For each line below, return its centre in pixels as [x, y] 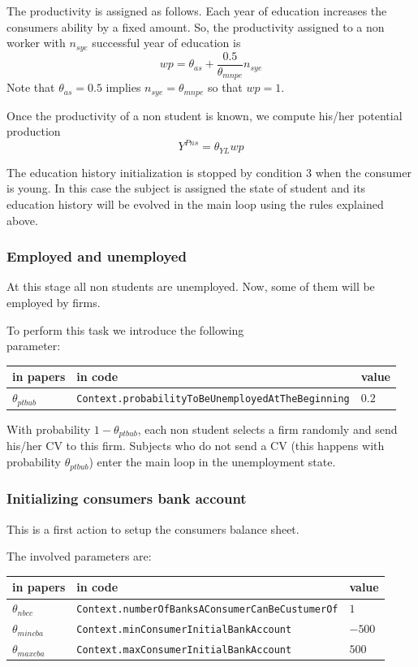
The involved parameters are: [79, 556]
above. [22, 220]
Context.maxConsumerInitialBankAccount [184, 650]
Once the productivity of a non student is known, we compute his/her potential [205, 115]
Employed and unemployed [97, 256]
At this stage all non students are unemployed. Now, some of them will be [191, 286]
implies [123, 87]
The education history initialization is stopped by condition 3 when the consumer [209, 172]
